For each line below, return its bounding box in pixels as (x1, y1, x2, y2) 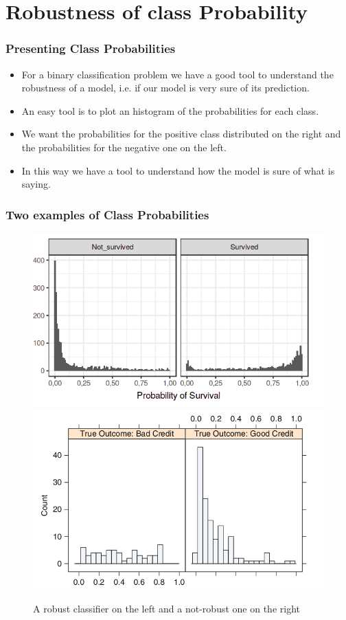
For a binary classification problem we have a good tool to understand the (21, 67, 334, 81)
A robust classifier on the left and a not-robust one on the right (33, 601, 300, 615)
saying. (21, 177, 51, 191)
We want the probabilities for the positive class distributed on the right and (21, 126, 341, 141)
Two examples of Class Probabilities (5, 206, 209, 223)
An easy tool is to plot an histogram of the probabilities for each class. (21, 103, 319, 118)
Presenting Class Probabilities (5, 40, 176, 57)
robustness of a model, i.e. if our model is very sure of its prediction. (21, 80, 310, 95)
